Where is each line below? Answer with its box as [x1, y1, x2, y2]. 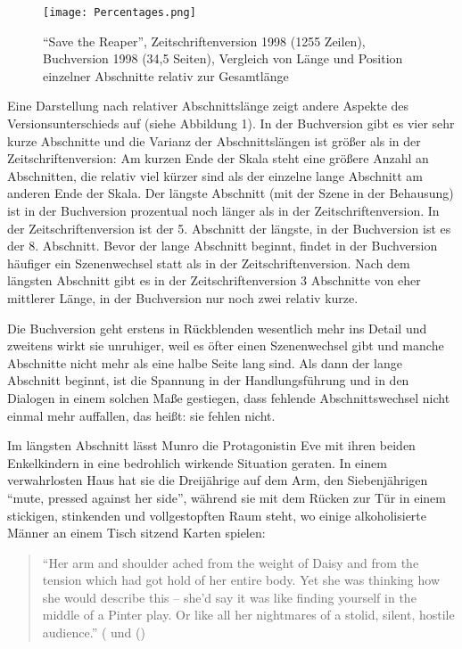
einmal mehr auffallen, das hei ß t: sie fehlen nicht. [7, 406, 276, 424]
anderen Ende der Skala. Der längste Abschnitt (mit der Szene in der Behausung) [7, 184, 454, 202]
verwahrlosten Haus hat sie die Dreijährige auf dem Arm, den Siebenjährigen [7, 471, 428, 489]
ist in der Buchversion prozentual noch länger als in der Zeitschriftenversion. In [7, 201, 440, 219]
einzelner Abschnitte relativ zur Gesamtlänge [43, 66, 289, 85]
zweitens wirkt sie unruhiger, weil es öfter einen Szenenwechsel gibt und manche [7, 336, 444, 355]
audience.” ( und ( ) [42, 623, 145, 642]
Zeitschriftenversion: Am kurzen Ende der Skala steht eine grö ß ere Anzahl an [7, 149, 429, 168]
